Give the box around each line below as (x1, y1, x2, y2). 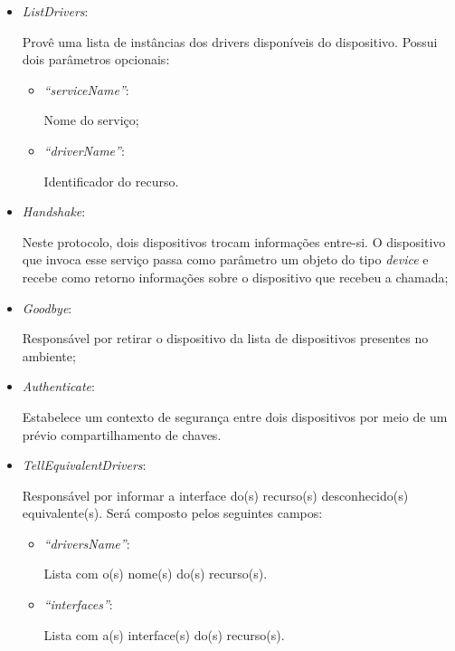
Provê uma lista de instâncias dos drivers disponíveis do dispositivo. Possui (22, 32, 438, 51)
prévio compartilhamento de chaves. (22, 425, 222, 444)
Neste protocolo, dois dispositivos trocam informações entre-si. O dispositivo (22, 232, 446, 251)
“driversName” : (43, 533, 130, 552)
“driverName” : (43, 140, 125, 159)
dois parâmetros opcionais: (22, 50, 170, 69)
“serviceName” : (43, 80, 129, 99)
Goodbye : (22, 298, 72, 317)
